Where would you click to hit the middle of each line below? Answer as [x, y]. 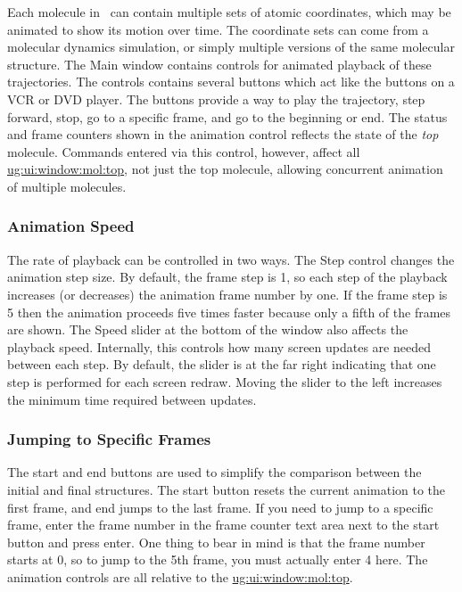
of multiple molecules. [67, 186]
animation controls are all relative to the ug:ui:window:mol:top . [180, 576]
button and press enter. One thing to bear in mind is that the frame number [216, 542]
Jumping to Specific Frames [109, 439]
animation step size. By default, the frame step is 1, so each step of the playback [227, 277]
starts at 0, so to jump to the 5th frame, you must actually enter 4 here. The [218, 559]
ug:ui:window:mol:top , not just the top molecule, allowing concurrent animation [225, 169]
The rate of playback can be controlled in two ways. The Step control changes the [231, 259]
